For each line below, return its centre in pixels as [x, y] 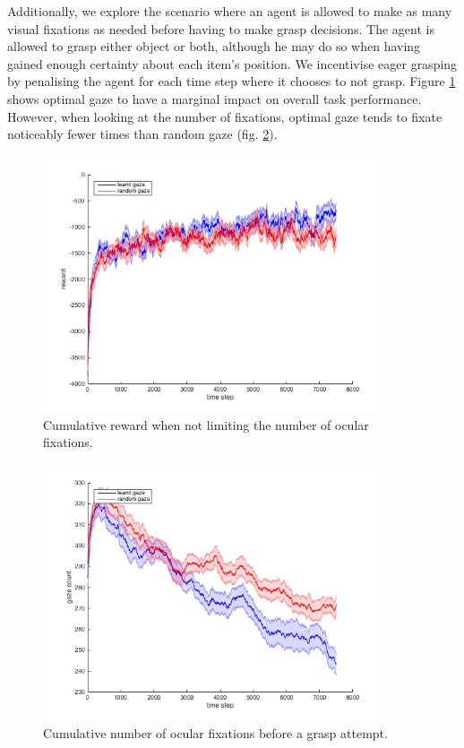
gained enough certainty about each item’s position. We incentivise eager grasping [232, 63]
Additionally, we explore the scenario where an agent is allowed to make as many [230, 11]
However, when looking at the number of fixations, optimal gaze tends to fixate [225, 116]
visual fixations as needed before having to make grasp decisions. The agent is [221, 28]
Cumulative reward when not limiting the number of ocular [206, 424]
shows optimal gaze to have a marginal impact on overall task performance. [215, 98]
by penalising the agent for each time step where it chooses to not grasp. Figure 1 [232, 81]
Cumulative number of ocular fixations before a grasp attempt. [215, 732]
